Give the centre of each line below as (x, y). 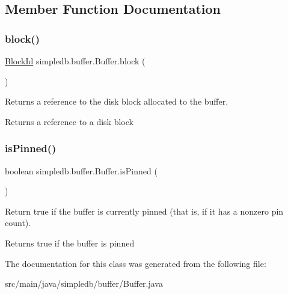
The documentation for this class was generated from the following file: (136, 263)
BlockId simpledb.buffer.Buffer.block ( (75, 61)
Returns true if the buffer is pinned (70, 243)
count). (18, 223)
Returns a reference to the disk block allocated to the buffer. (117, 101)
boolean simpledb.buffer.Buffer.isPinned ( (81, 170)
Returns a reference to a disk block (69, 121)
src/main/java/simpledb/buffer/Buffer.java (84, 283)
